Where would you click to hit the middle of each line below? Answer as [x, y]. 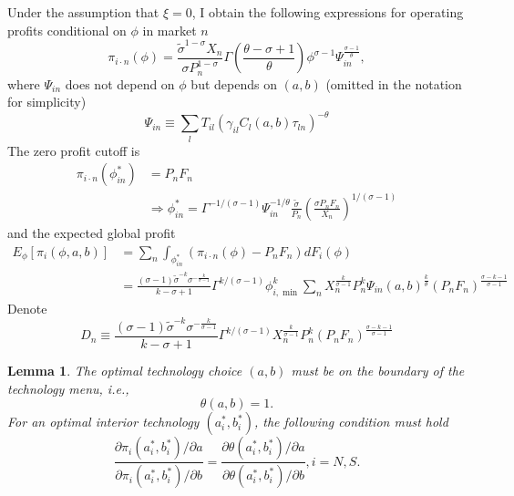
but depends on [234, 83]
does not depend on [120, 83]
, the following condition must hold [351, 422]
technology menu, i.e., [68, 388]
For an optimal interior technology [103, 422]
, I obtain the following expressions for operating [328, 12]
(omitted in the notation [394, 83]
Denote [27, 308]
